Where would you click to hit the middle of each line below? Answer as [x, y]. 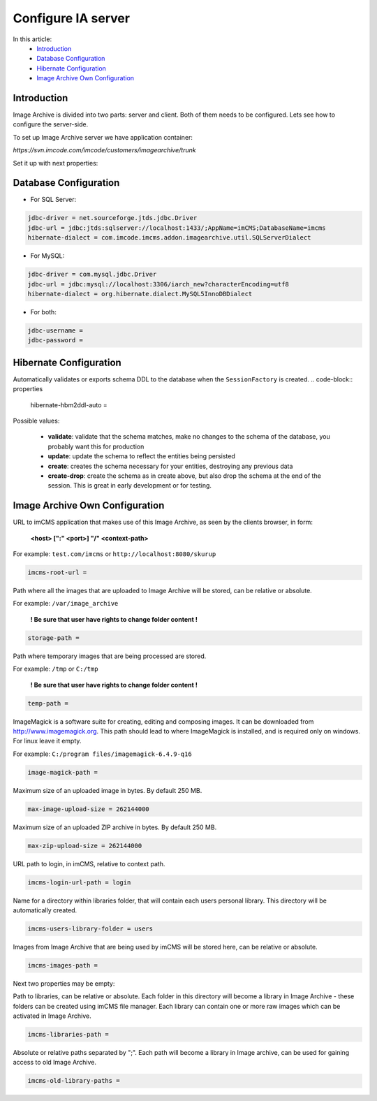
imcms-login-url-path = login [79, 882]
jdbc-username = [56, 330]
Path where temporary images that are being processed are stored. [110, 656]
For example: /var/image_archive [66, 604]
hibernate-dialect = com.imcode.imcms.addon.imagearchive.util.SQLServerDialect [169, 238]
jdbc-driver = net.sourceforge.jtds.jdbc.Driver [112, 218]
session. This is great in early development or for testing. [130, 486]
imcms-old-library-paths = [74, 1081]
